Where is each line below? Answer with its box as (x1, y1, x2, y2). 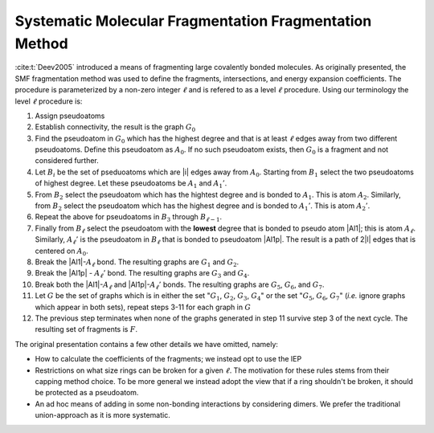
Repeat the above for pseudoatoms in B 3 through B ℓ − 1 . (35, 212, 223, 224)
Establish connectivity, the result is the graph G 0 (35, 122, 196, 134)
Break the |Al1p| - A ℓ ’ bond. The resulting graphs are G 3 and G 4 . (35, 268, 250, 280)
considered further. (35, 156, 100, 165)
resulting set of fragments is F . (35, 325, 138, 334)
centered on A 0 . (35, 246, 88, 257)
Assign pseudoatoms (35, 111, 105, 121)
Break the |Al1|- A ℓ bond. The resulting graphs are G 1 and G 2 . (35, 257, 240, 268)
